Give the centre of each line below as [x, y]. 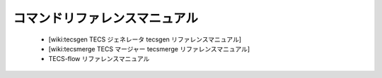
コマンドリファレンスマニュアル [105, 18]
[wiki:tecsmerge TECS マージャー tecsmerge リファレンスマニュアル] [149, 48]
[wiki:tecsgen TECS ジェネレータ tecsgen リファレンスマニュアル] [145, 39]
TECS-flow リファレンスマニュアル [99, 59]
